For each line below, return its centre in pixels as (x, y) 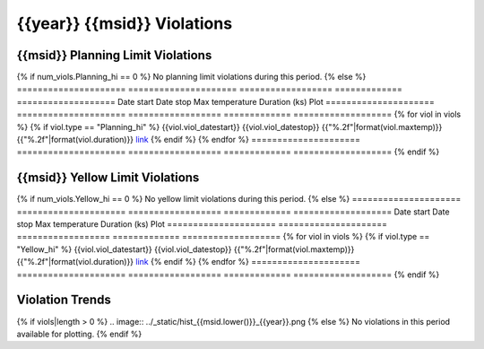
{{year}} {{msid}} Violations (125, 23)
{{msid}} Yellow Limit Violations (108, 178)
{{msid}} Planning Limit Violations (114, 55)
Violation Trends (64, 300)
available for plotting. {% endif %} (79, 334)
